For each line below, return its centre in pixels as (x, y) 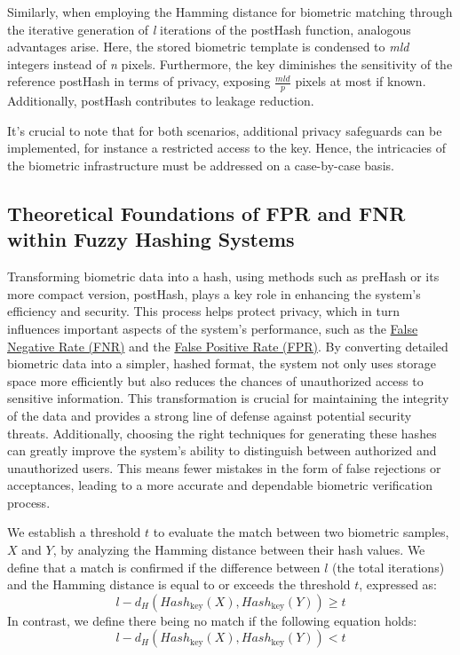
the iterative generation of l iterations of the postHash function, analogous (209, 29)
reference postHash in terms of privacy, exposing (139, 81)
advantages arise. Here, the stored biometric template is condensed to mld (208, 47)
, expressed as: (398, 584)
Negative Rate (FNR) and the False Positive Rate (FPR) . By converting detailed (228, 346)
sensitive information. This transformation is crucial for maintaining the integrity (228, 398)
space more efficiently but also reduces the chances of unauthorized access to (215, 380)
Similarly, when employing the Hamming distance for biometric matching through (230, 12)
